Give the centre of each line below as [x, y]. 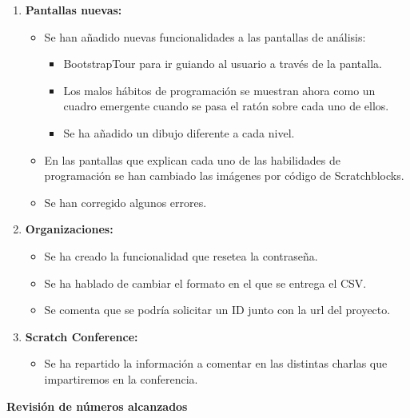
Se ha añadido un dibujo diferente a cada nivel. [179, 132]
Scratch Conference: [82, 336]
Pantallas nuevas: [74, 10]
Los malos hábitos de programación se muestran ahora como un [219, 90]
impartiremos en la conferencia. [121, 378]
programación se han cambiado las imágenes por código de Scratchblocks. [224, 175]
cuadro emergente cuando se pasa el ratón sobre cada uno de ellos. [226, 106]
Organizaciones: [69, 229]
